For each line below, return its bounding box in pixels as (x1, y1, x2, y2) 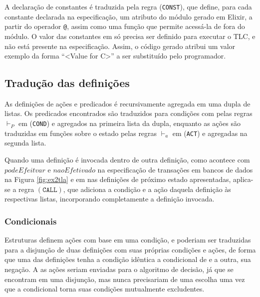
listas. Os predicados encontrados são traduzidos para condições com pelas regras (4, 108, 253, 118)
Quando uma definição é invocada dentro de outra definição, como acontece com (4, 154, 250, 164)
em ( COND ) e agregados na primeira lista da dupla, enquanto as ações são (18, 118, 241, 128)
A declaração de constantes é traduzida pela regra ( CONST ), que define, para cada (4, 1, 252, 11)
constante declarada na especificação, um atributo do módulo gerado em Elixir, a (4, 11, 253, 21)
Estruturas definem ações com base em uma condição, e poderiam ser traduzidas (4, 234, 251, 245)
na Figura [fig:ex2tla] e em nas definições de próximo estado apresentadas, (4, 174, 231, 184)
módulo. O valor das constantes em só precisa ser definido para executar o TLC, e (4, 30, 256, 41)
